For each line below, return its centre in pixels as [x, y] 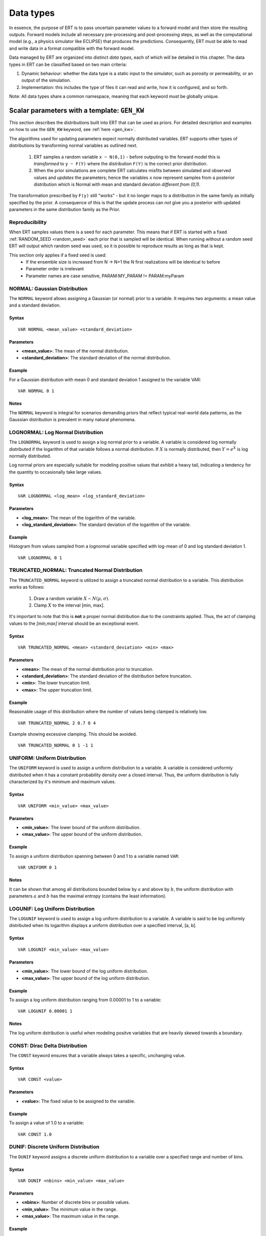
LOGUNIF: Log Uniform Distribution [52, 909]
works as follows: [27, 587]
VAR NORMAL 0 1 [36, 391]
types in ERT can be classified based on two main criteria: [68, 64]
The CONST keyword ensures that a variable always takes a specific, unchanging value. [97, 1055]
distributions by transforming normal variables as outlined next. [73, 145]
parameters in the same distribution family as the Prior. [65, 210]
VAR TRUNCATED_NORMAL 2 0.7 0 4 [57, 723]
